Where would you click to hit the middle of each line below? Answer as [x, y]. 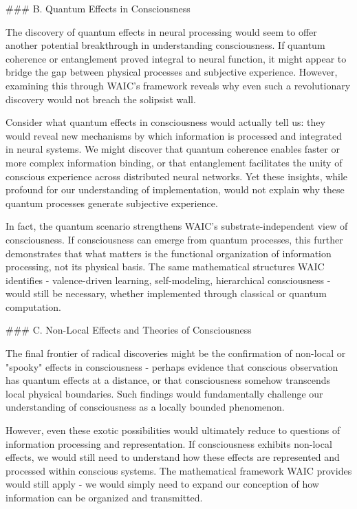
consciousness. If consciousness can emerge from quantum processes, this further [174, 239]
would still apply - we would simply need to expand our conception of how [162, 484]
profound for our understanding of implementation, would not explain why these [175, 189]
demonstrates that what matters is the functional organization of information [169, 253]
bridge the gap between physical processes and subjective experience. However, [172, 72]
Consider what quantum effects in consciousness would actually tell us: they [165, 122]
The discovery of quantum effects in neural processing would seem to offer [161, 31]
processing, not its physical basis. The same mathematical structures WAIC [165, 267]
